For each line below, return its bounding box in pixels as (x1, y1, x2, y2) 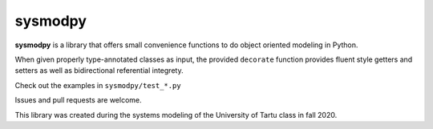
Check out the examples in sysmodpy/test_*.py (14, 80, 181, 90)
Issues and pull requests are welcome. (14, 95, 142, 105)
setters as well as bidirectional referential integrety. (14, 66, 184, 75)
